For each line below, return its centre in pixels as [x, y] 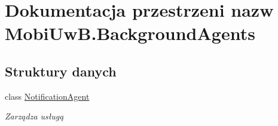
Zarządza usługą [34, 116]
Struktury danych [61, 71]
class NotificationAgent [47, 96]
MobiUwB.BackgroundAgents [130, 33]
